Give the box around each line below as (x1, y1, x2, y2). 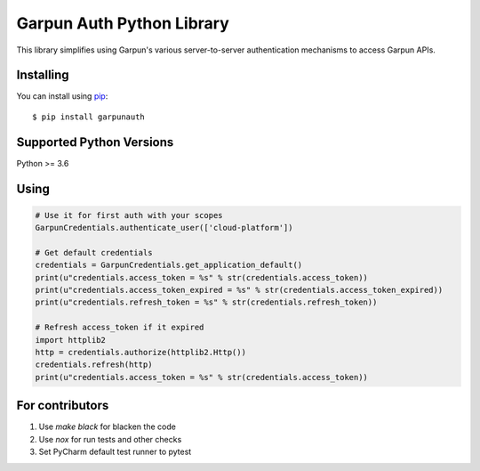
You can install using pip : (16, 91, 108, 102)
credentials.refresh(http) (35, 360, 153, 369)
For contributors (16, 398, 109, 413)
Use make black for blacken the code (38, 421, 177, 432)
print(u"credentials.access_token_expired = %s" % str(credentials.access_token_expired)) (35, 285, 444, 296)
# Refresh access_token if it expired (35, 322, 204, 333)
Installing (16, 68, 70, 83)
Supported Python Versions (16, 134, 174, 150)
